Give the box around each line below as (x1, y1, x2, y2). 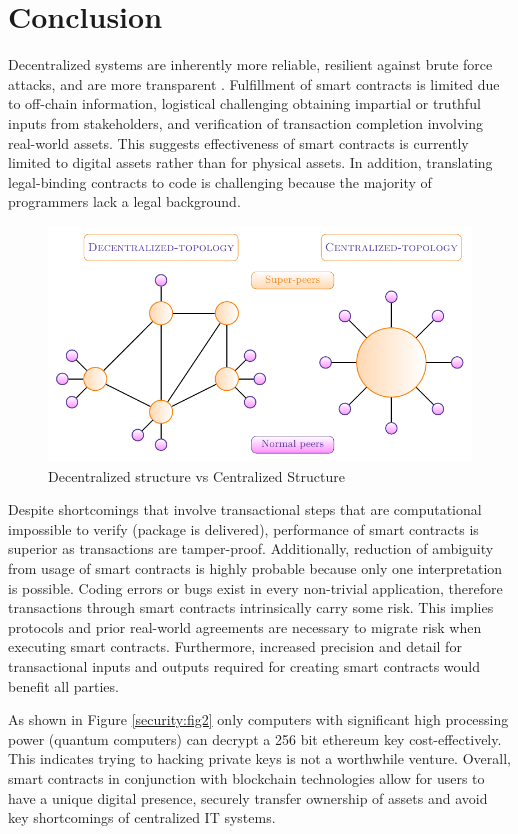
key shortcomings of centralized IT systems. (8, 807, 276, 828)
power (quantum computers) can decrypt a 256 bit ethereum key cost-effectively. (8, 728, 502, 749)
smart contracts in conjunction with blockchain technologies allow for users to (8, 768, 485, 789)
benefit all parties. (8, 675, 119, 696)
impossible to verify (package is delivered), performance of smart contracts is (8, 518, 479, 539)
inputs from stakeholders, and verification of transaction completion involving (8, 112, 483, 133)
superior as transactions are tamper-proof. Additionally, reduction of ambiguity (8, 538, 494, 559)
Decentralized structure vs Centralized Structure (48, 465, 345, 486)
